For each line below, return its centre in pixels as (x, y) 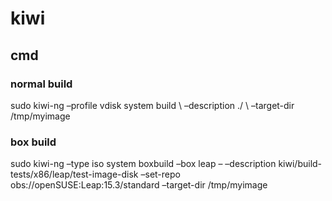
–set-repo (160, 174)
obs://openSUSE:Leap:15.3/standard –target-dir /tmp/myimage (139, 185)
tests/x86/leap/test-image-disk (74, 174)
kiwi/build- (300, 164)
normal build (41, 84)
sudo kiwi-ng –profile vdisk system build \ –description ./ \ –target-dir (152, 105)
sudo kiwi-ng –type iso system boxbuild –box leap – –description (143, 164)
